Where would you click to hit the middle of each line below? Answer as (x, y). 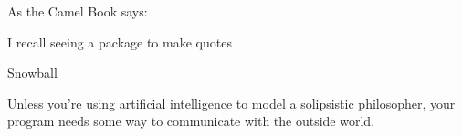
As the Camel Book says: (78, 11)
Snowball (32, 73)
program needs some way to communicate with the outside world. (191, 121)
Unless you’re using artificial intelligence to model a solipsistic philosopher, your (231, 103)
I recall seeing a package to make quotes (120, 42)
